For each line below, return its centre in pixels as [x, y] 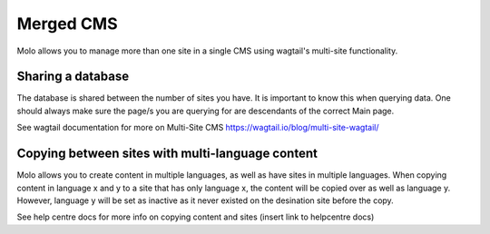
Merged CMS [67, 24]
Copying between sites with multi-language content [167, 154]
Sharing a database [73, 77]
